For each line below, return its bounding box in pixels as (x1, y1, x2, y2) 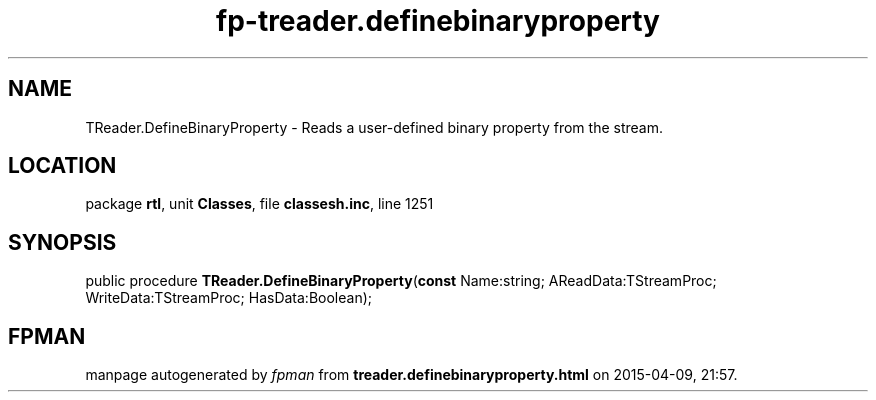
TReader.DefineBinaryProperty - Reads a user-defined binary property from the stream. (85, 118, 663, 136)
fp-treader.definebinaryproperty (216, 4, 660, 38)
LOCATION (8, 153, 117, 179)
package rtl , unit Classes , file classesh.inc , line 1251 (85, 195, 434, 213)
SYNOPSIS (8, 229, 117, 255)
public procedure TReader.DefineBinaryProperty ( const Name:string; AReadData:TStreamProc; (85, 272, 717, 290)
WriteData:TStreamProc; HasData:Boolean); (85, 289, 373, 307)
